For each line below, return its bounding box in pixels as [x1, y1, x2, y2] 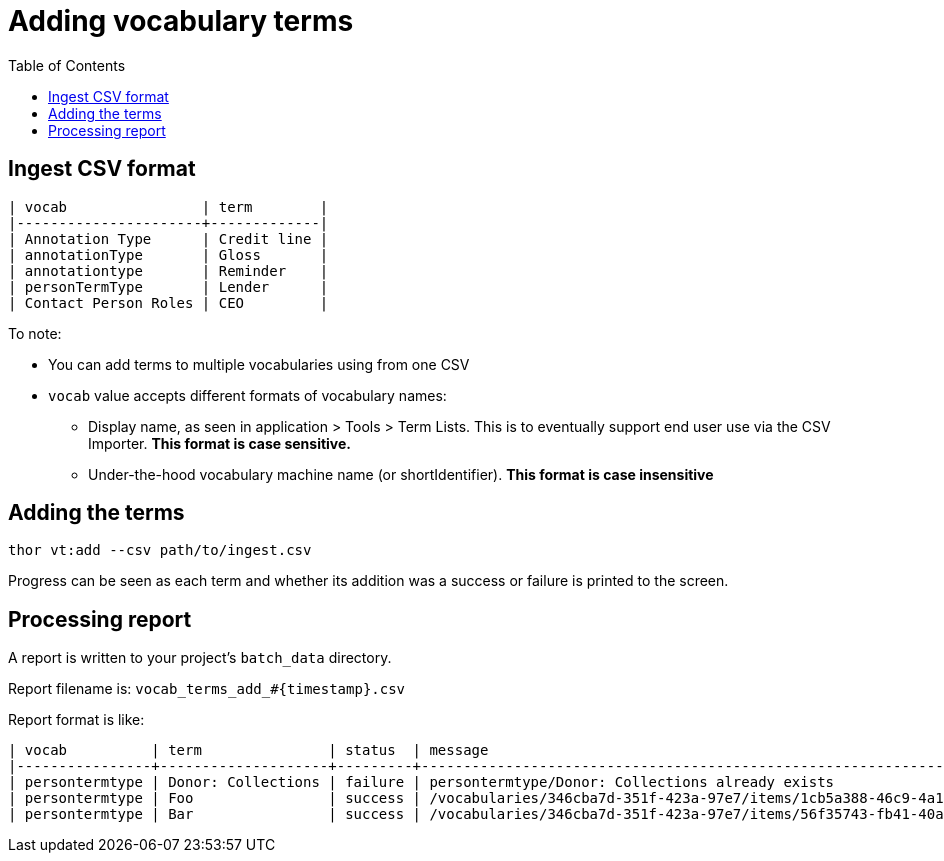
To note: [8, 324, 62, 342]
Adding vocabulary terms [8, 4, 354, 38]
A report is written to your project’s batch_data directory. [8, 649, 392, 667]
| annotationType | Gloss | [8, 246, 329, 263]
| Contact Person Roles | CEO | [8, 294, 329, 311]
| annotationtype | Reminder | [8, 262, 329, 279]
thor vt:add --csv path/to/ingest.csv [8, 542, 312, 559]
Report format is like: [8, 711, 145, 729]
